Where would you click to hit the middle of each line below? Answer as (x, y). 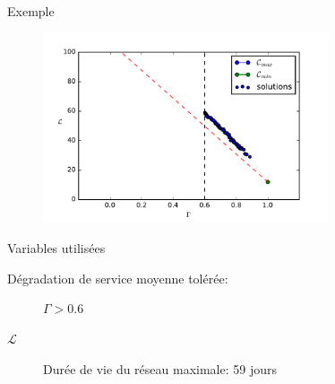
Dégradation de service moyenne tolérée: (118, 278)
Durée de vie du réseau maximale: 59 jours (160, 368)
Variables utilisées (56, 248)
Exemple (31, 11)
